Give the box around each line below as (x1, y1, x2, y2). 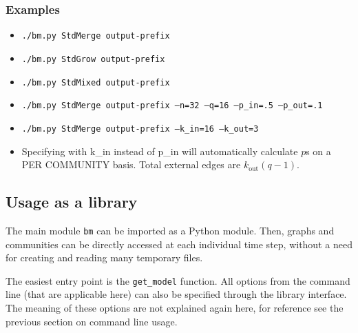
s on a (306, 143, 331, 158)
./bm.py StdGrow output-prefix (21, 54, 165, 64)
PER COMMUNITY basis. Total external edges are (21, 157, 241, 172)
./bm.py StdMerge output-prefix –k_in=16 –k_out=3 (21, 123, 259, 134)
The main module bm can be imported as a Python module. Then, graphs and (6, 223, 335, 237)
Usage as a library (6, 191, 138, 212)
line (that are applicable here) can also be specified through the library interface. (6, 287, 347, 301)
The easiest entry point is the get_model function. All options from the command (6, 273, 350, 287)
